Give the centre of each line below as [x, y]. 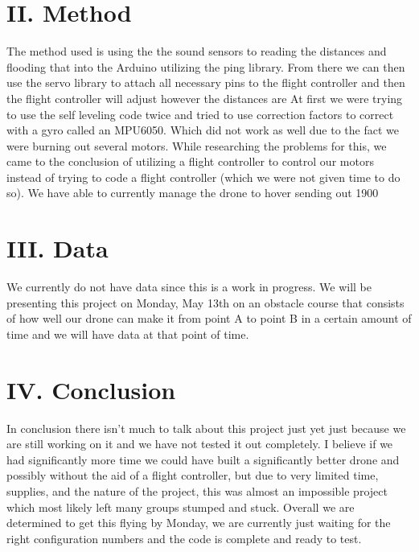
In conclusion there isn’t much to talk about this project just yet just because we [206, 428]
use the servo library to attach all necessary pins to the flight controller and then [206, 82]
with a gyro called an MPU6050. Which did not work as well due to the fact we [203, 130]
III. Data [58, 248]
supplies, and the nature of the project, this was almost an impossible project [197, 491]
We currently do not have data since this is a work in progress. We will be [189, 287]
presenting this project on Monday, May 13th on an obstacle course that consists [205, 302]
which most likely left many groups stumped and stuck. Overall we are [181, 507]
